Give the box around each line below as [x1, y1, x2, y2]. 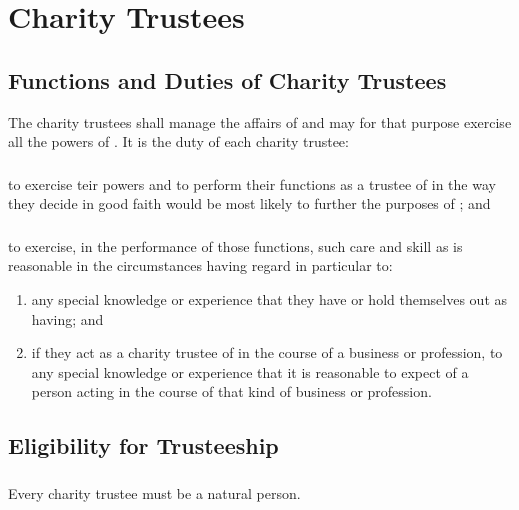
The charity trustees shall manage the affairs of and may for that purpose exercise [8, 111, 512, 132]
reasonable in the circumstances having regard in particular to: [8, 255, 393, 276]
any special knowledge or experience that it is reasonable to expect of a [31, 361, 469, 382]
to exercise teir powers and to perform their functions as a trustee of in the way [8, 173, 496, 194]
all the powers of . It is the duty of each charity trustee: [8, 131, 349, 152]
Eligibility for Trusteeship [8, 430, 279, 461]
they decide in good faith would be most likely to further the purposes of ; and [8, 193, 491, 214]
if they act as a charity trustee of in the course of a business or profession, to [31, 342, 503, 363]
